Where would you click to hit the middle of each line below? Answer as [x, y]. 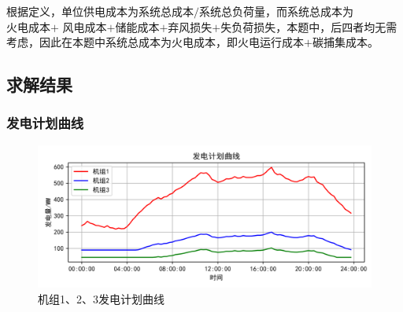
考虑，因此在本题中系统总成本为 [89, 42]
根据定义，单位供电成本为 [72, 11]
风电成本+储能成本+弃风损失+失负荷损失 [169, 28]
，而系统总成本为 [309, 11]
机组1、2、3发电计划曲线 [101, 298]
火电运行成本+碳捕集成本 [303, 44]
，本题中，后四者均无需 [336, 26]
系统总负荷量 [232, 13]
